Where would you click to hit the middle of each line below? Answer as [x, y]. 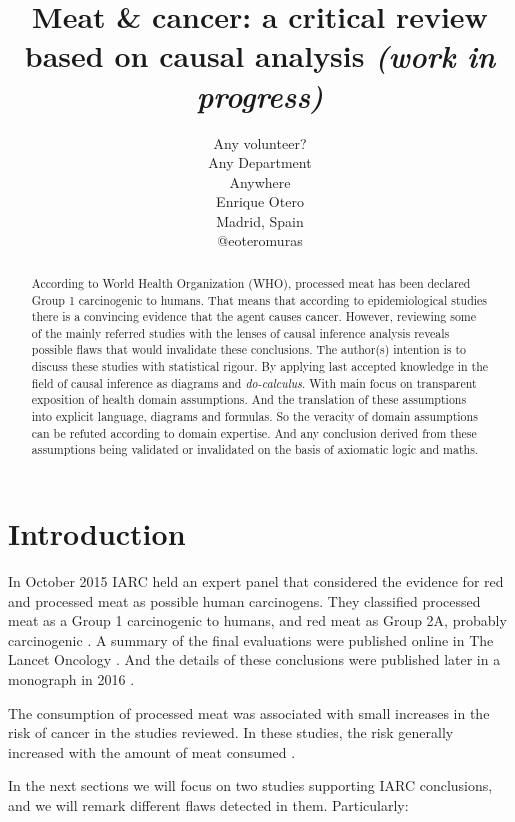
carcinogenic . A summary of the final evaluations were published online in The [251, 639]
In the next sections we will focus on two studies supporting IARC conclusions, [250, 785]
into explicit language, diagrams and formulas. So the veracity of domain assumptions [254, 416]
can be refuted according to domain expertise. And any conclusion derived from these [254, 432]
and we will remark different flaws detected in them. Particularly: [208, 804]
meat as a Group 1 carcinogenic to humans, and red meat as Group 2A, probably [257, 620]
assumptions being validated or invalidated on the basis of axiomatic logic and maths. [255, 449]
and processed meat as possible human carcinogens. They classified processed [244, 600]
